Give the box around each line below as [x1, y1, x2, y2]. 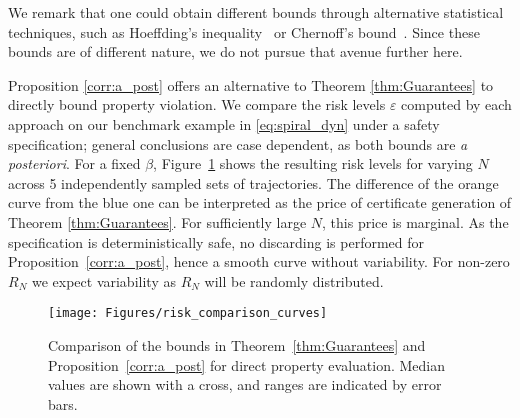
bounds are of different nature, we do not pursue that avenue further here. [8, 41, 463, 62]
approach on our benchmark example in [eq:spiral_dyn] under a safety [8, 113, 440, 134]
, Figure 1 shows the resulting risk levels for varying [153, 153, 473, 174]
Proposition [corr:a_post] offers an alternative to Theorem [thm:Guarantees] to [8, 74, 494, 95]
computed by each [401, 94, 512, 115]
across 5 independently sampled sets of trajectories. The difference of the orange [8, 172, 499, 193]
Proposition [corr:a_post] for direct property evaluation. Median [48, 354, 445, 375]
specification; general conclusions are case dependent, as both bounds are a [8, 133, 468, 154]
